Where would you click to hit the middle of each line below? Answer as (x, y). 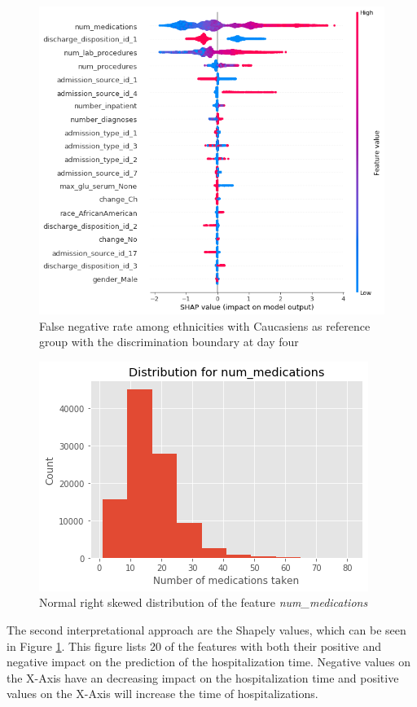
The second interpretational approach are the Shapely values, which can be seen (206, 630)
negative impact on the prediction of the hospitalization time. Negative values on (209, 662)
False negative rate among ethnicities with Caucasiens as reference (205, 325)
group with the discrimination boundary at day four (169, 342)
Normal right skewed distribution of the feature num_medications (204, 602)
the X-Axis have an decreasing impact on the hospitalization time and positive (203, 677)
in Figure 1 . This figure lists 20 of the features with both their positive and (194, 646)
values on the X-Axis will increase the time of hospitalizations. (162, 694)
